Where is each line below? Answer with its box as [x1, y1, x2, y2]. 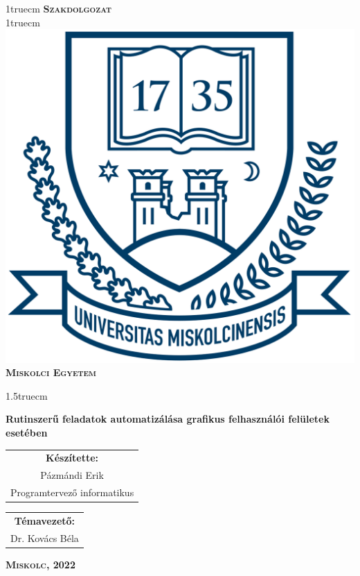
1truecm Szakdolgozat [6, 1, 111, 15]
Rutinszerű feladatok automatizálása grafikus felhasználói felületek [6, 412, 330, 426]
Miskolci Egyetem [6, 365, 96, 380]
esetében [6, 425, 48, 439]
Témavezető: [14, 513, 75, 527]
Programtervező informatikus [10, 484, 134, 499]
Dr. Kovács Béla [10, 530, 79, 545]
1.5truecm [6, 388, 48, 403]
